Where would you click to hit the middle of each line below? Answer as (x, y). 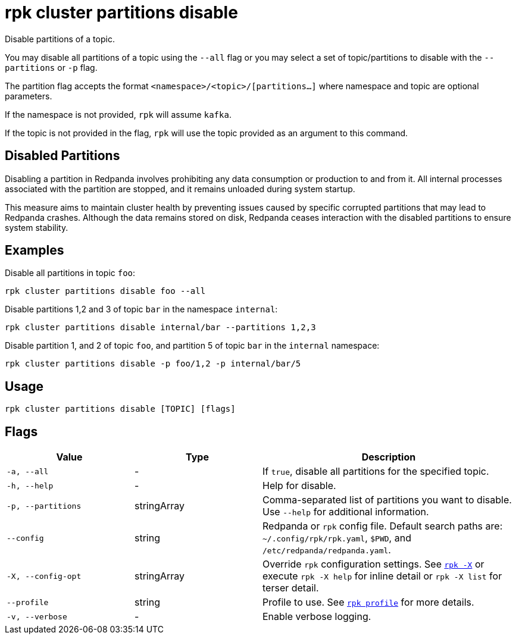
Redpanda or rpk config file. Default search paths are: (383, 526)
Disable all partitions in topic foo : (70, 273)
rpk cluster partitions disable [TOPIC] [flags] (120, 409)
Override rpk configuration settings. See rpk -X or (373, 564)
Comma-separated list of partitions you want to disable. (387, 500)
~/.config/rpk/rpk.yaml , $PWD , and (337, 538)
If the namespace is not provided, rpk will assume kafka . (118, 114)
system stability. (37, 227)
